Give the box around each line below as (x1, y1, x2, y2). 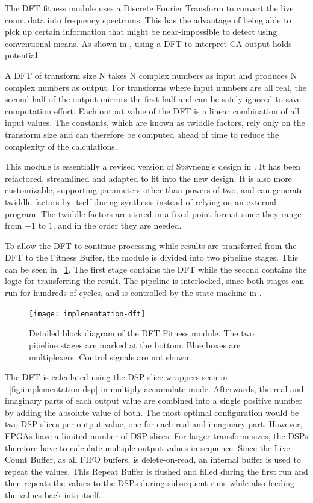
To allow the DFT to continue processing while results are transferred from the (5, 239, 297, 251)
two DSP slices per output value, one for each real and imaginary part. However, (5, 418, 303, 430)
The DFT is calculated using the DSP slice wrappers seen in (5, 371, 228, 383)
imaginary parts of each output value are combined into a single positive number (5, 394, 303, 407)
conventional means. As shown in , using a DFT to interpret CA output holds (5, 37, 292, 49)
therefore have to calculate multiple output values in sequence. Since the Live (5, 441, 290, 454)
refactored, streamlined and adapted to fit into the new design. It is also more (5, 171, 292, 184)
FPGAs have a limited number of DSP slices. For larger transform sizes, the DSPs (5, 430, 308, 442)
